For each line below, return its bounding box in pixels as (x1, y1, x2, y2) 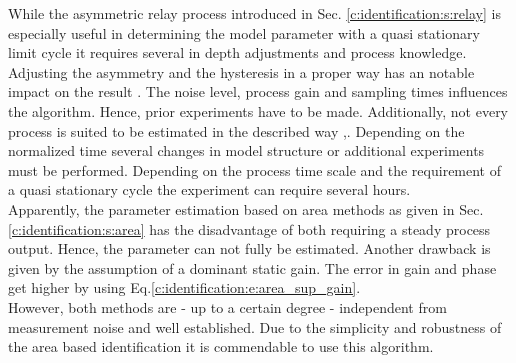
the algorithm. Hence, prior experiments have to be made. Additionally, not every (8, 100, 509, 121)
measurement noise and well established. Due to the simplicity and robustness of (8, 316, 502, 337)
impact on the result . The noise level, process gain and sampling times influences (8, 81, 508, 102)
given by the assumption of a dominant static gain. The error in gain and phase (8, 257, 497, 278)
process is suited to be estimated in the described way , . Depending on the (8, 120, 465, 141)
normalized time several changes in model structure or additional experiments (8, 140, 485, 161)
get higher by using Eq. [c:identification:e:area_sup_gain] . (8, 277, 361, 298)
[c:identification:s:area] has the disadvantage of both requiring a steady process (8, 218, 491, 239)
